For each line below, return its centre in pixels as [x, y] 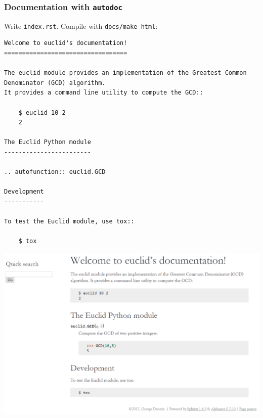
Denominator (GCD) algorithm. [55, 83]
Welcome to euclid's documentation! [66, 43]
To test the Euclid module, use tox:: [69, 222]
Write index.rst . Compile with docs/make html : [81, 26]
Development [24, 192]
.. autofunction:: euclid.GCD [55, 172]
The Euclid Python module [48, 142]
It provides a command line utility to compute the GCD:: [104, 93]
